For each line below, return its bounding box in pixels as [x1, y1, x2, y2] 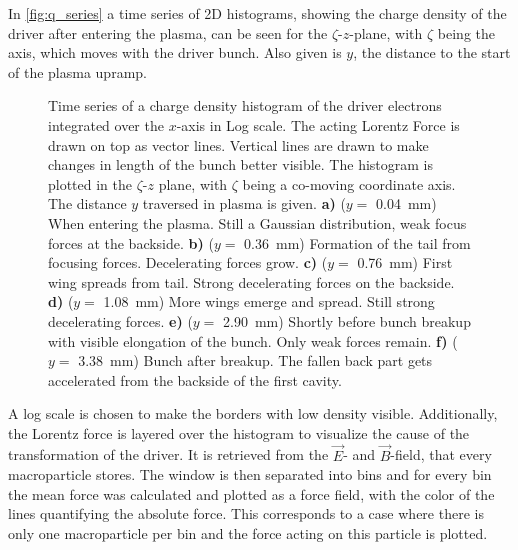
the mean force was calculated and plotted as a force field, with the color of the [8, 483, 495, 504]
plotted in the [48, 173, 133, 194]
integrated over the [48, 114, 164, 135]
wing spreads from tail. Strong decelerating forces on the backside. [48, 271, 455, 292]
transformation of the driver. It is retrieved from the [8, 444, 329, 465]
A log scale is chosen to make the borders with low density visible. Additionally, [8, 403, 498, 424]
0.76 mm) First [357, 252, 453, 273]
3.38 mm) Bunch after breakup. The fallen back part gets [78, 350, 433, 371]
